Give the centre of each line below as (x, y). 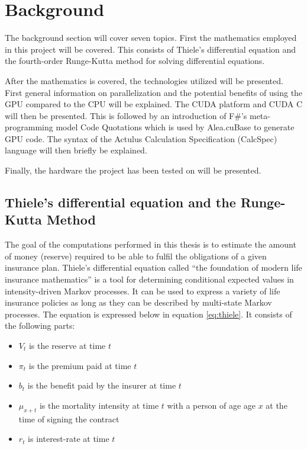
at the (277, 405)
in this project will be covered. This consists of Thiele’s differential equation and (151, 49)
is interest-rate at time (69, 439)
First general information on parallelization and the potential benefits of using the (154, 92)
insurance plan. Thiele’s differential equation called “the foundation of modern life (153, 267)
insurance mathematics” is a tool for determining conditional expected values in (149, 279)
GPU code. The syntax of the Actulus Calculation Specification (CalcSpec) (141, 138)
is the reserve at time (67, 345)
